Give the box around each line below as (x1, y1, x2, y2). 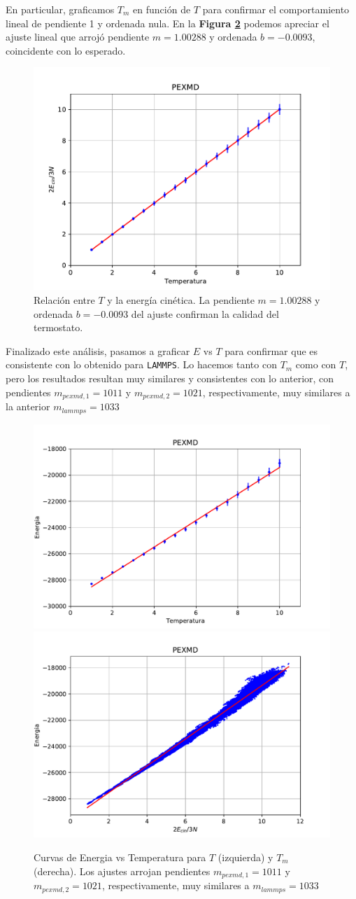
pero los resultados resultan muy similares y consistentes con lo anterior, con (6, 371, 334, 385)
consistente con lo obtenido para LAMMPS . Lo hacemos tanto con (6, 357, 277, 372)
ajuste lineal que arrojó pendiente (6, 29, 150, 44)
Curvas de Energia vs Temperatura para (34, 850, 206, 864)
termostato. (34, 320, 83, 335)
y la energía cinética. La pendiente (107, 292, 255, 307)
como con (295, 357, 336, 372)
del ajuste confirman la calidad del (131, 306, 279, 321)
